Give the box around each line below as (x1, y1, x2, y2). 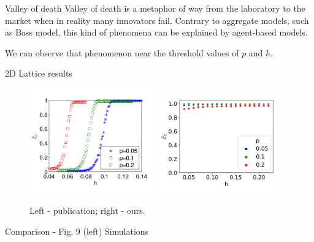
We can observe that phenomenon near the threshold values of (5, 46, 239, 59)
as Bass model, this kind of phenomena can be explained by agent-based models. (5, 26, 308, 39)
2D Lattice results (5, 67, 72, 80)
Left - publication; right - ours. (29, 203, 145, 216)
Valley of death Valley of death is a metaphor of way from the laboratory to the (5, 2, 305, 14)
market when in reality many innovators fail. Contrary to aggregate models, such (5, 13, 309, 26)
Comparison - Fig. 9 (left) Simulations (5, 224, 149, 237)
